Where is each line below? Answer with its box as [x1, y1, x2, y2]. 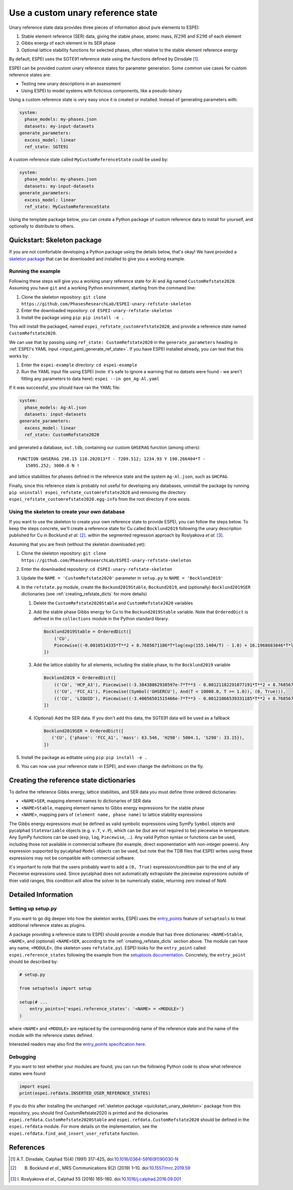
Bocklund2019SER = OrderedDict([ [43, 728, 124, 734]
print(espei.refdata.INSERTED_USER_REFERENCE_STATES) [19, 1091, 151, 1096]
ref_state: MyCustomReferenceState [24, 203, 110, 209]
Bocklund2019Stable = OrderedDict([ [43, 629, 132, 634]
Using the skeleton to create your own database [9, 509, 125, 516]
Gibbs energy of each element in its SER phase [21, 40, 116, 46]
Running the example [9, 268, 61, 275]
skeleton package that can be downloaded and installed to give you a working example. [9, 256, 186, 262]
